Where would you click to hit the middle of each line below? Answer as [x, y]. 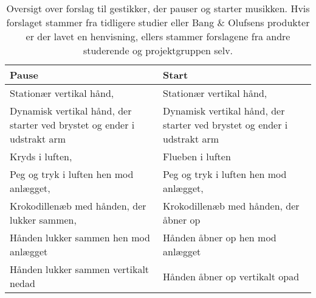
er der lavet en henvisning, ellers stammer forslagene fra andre [158, 36]
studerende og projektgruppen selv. [158, 50]
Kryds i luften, [41, 156]
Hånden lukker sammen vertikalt [80, 269]
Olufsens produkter [269, 22]
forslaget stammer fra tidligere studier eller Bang [110, 22]
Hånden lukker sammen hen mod [80, 237]
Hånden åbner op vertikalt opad [231, 276]
